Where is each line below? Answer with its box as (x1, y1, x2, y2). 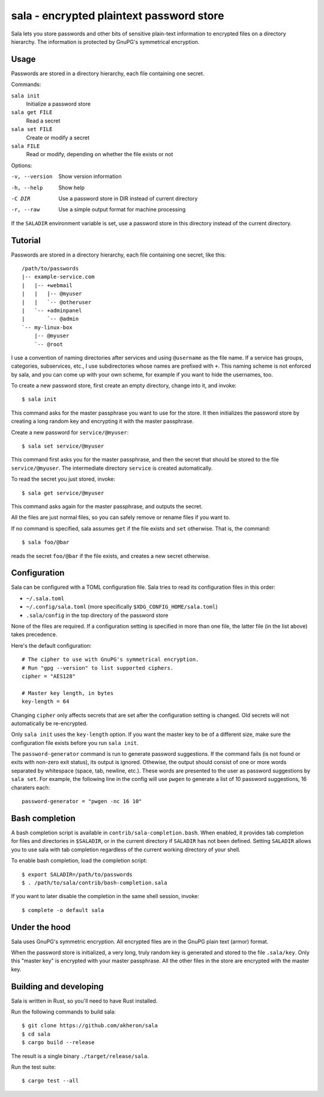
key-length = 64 (22, 698, 70, 705)
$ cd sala (22, 1030, 50, 1038)
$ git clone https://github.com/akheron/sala (22, 1022, 158, 1029)
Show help (58, 184, 85, 191)
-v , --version (11, 173, 53, 180)
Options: (11, 162, 32, 169)
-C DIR (11, 195, 31, 202)
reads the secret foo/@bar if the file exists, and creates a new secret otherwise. (11, 552, 210, 559)
